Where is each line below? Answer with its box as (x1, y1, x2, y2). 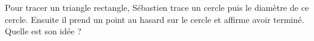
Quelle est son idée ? (5, 25, 81, 37)
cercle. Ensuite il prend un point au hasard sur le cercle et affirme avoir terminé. (5, 13, 304, 25)
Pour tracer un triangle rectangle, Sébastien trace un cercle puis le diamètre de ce (5, 1, 309, 13)
